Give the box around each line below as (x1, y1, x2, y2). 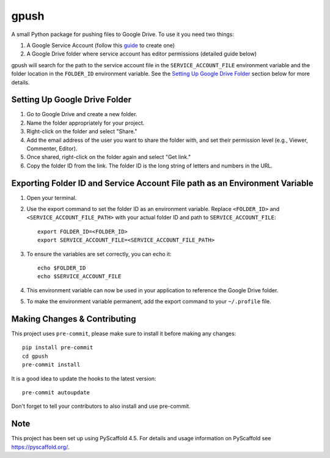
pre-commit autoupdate (22, 389, 90, 396)
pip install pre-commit (22, 344, 94, 351)
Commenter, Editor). (26, 144, 78, 152)
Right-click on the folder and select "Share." (26, 128, 137, 135)
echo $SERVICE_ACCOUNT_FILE (37, 273, 122, 280)
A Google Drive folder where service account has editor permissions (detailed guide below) (26, 50, 257, 57)
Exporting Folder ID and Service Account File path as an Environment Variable (11, 178, 314, 188)
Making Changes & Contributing (11, 314, 136, 324)
